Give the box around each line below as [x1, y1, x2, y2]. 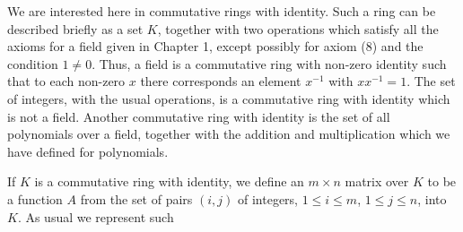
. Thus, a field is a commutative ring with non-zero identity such [92, 54, 447, 73]
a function [7, 189, 63, 208]
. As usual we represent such [17, 207, 174, 226]
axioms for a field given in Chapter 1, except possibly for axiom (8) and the [7, 37, 424, 56]
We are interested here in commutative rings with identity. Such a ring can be [7, 2, 436, 20]
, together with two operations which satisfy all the [157, 19, 439, 38]
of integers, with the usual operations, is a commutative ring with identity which [7, 89, 450, 107]
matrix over [345, 172, 409, 191]
